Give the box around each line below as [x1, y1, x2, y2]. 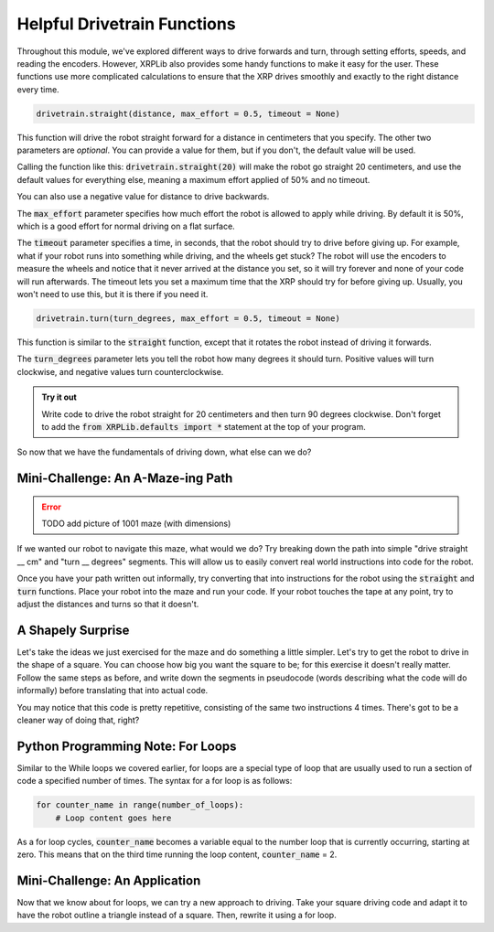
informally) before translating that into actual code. [16, 685, 209, 696]
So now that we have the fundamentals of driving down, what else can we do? [16, 446, 312, 457]
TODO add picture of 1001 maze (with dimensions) [41, 518, 231, 530]
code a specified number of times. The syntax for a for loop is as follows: [16, 776, 293, 787]
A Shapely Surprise [16, 622, 130, 637]
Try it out [41, 391, 77, 402]
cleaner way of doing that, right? [16, 714, 140, 725]
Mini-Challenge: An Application [16, 873, 201, 888]
